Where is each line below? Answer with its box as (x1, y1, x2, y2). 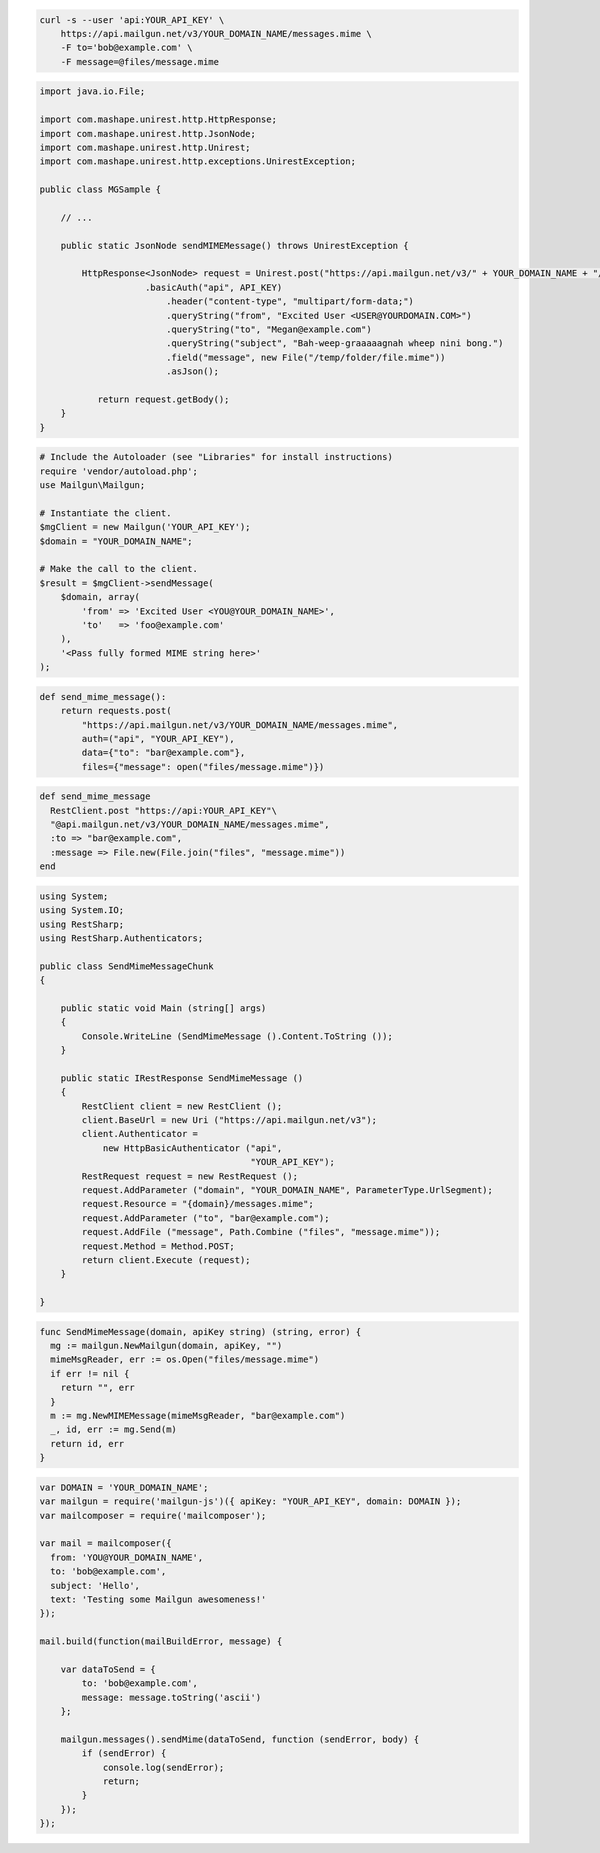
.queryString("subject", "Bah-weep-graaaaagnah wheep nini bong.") (165, 338, 504, 349)
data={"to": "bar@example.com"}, (81, 747, 246, 759)
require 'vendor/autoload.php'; (39, 465, 199, 477)
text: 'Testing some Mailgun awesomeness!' (50, 1593, 267, 1605)
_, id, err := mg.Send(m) (50, 1424, 177, 1435)
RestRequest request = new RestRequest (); (81, 1170, 299, 1182)
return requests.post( (60, 705, 172, 717)
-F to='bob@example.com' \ (60, 42, 194, 54)
